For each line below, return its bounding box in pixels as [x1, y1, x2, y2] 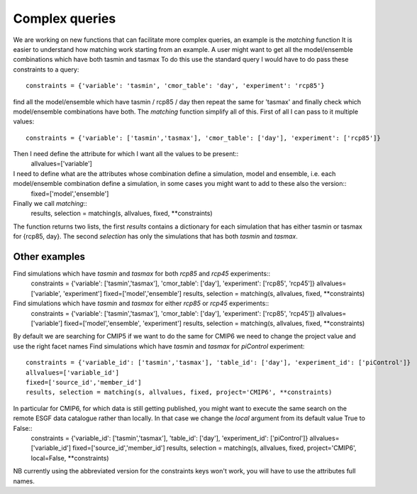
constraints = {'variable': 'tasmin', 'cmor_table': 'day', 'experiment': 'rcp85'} [26, 82, 326, 90]
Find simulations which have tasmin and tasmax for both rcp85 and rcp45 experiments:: [13, 270, 271, 278]
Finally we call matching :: [13, 199, 88, 208]
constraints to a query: [13, 65, 79, 74]
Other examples [13, 251, 85, 263]
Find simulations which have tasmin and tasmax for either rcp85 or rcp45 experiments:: [13, 299, 269, 308]
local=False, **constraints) [30, 454, 109, 462]
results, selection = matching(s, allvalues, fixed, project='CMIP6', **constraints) [26, 388, 333, 397]
